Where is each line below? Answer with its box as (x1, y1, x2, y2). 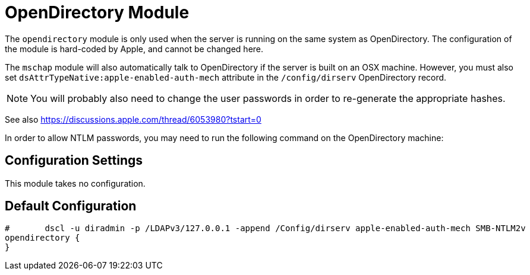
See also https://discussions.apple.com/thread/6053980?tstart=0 (5, 114, 261, 124)
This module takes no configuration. (5, 178, 146, 188)
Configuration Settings (5, 153, 143, 168)
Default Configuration (5, 199, 137, 214)
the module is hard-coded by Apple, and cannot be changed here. (5, 43, 264, 54)
